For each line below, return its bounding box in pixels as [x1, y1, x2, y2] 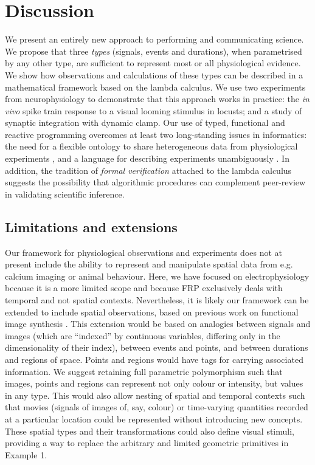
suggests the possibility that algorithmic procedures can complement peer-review [5, 176, 306, 188]
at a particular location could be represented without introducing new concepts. [5, 412, 303, 425]
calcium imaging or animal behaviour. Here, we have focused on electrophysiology [5, 269, 310, 282]
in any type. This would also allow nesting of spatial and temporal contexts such [5, 388, 305, 401]
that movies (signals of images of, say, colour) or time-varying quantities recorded [5, 401, 308, 413]
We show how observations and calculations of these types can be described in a [5, 68, 303, 81]
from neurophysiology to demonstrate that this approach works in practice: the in [5, 92, 310, 105]
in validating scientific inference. [5, 187, 125, 200]
